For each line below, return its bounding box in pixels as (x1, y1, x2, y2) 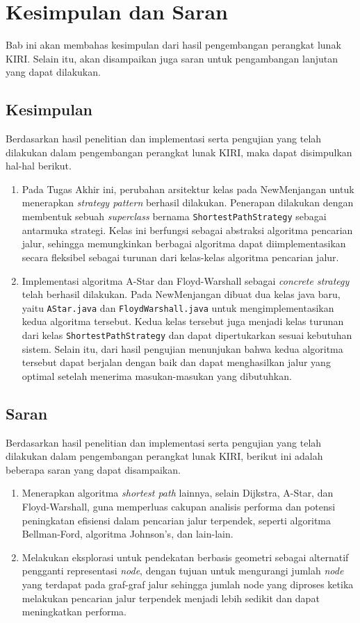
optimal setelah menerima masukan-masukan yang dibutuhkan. (22, 368, 292, 383)
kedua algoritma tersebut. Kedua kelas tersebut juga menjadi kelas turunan (22, 314, 344, 329)
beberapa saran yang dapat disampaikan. (6, 462, 181, 476)
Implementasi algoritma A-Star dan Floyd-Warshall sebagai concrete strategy (22, 273, 350, 288)
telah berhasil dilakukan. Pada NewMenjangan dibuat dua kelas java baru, (22, 287, 341, 301)
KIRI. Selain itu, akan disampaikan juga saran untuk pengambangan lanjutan (6, 51, 338, 65)
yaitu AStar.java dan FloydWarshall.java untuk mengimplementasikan (22, 300, 334, 315)
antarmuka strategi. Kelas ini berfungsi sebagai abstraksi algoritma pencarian (22, 222, 353, 237)
